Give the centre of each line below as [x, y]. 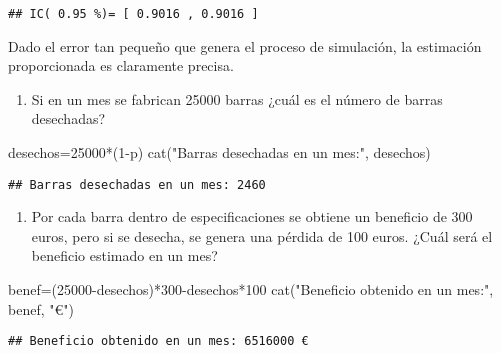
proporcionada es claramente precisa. [121, 65]
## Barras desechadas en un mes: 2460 [137, 184]
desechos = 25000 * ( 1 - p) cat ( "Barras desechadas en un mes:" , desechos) [219, 152]
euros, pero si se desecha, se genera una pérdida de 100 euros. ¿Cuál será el [262, 235]
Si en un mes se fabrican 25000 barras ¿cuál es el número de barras [237, 98]
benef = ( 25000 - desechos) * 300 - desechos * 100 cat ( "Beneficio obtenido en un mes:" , [251, 289]
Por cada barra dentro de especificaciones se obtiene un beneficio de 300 [252, 216]
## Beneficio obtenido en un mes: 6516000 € [158, 341]
